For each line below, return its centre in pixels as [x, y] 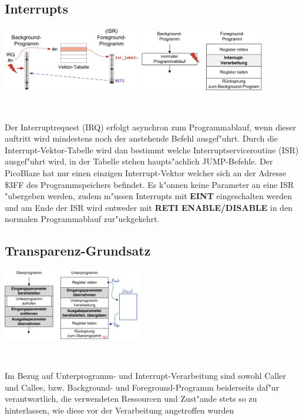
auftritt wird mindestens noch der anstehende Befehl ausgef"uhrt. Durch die [142, 138]
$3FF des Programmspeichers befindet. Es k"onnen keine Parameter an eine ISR [149, 184]
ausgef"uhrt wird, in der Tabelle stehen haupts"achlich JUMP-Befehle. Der [139, 161]
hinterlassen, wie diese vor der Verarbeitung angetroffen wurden [119, 410]
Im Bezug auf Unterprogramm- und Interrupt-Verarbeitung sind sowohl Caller [146, 375]
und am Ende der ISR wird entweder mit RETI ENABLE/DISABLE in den [149, 207]
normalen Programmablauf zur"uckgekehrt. [82, 219]
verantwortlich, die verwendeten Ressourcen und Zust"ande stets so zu [131, 399]
